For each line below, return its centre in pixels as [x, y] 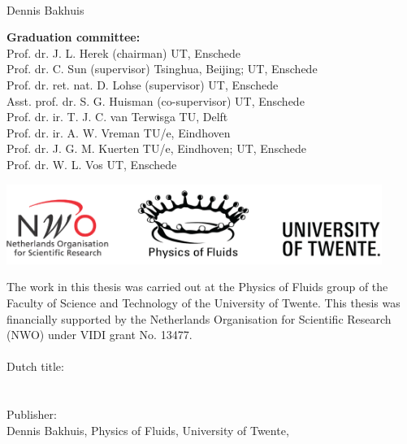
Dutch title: [35, 366]
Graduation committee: [74, 37]
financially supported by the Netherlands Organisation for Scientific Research [199, 318]
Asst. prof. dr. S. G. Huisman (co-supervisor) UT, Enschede [156, 100]
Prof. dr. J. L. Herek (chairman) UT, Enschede [124, 52]
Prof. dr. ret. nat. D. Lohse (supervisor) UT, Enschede [143, 84]
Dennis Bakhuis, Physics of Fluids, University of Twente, [148, 430]
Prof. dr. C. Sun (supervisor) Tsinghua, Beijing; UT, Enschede [162, 69]
